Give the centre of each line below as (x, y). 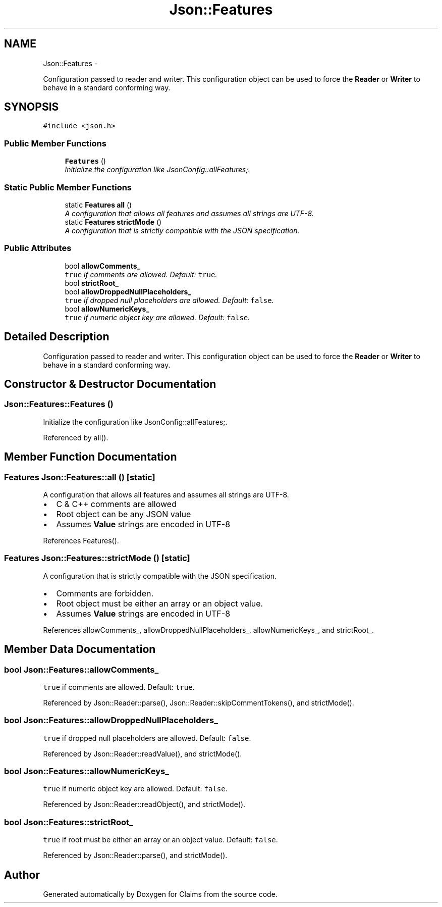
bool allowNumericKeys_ (107, 309)
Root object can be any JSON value (124, 514)
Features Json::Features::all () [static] (80, 477)
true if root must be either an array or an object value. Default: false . (160, 840)
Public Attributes (38, 248)
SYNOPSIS (32, 107)
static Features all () (98, 205)
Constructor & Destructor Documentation (110, 384)
